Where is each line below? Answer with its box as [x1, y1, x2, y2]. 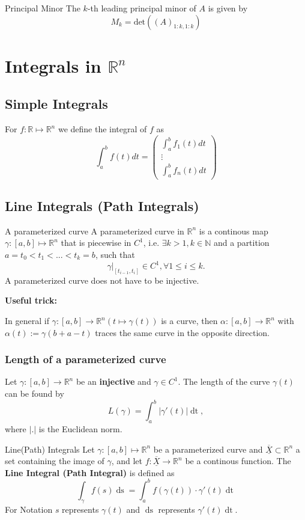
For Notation [5, 503, 53, 515]
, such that [95, 248, 135, 260]
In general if [5, 314, 49, 327]
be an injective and [76, 375, 151, 388]
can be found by [5, 387, 64, 400]
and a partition [213, 236, 270, 249]
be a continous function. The [185, 454, 291, 467]
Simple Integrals [5, 94, 108, 113]
